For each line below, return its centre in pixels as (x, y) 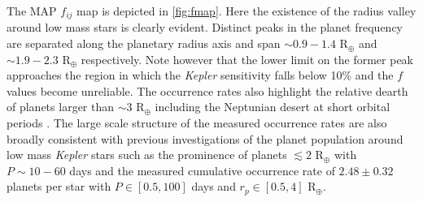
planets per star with (59, 186)
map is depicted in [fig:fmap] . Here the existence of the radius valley (246, 11)
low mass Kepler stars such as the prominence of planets (147, 155)
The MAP (32, 11)
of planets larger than (61, 107)
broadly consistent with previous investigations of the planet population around (205, 138)
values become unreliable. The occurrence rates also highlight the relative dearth (207, 90)
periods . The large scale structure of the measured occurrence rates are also (197, 123)
